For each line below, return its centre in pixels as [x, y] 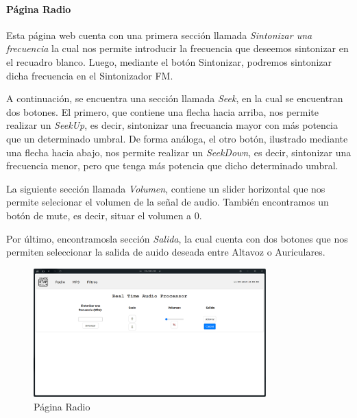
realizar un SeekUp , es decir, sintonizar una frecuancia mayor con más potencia [172, 125]
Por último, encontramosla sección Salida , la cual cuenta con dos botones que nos [177, 238]
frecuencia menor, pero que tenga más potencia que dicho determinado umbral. [172, 165]
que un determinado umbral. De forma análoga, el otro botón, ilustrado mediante [177, 138]
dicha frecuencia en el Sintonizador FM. [90, 75]
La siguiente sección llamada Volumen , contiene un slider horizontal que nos [166, 188]
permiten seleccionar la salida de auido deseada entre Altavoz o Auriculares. [166, 252]
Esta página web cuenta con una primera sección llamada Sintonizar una [159, 35]
